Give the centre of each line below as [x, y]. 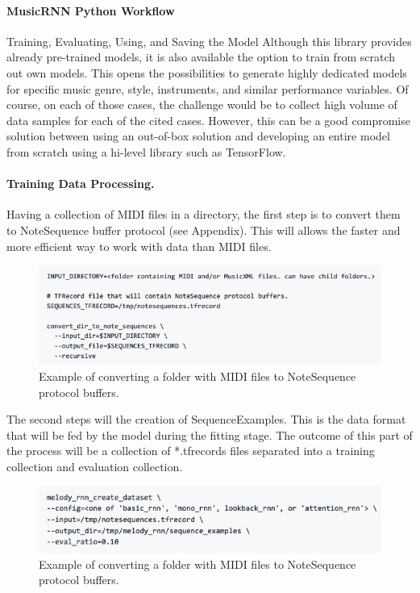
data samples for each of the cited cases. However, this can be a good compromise [208, 120]
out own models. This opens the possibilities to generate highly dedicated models [207, 72]
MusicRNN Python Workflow [91, 10]
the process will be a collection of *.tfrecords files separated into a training [191, 451]
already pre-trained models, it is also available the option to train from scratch [201, 57]
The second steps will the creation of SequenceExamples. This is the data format [206, 419]
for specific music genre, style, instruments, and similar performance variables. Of [208, 88]
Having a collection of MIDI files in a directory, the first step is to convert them [204, 214]
